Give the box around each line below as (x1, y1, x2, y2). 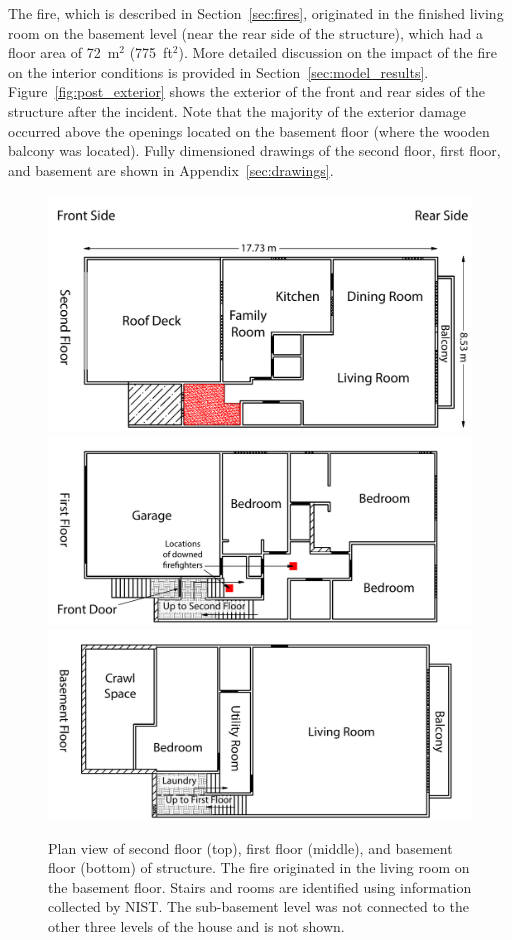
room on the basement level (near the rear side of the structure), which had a (8, 22, 483, 43)
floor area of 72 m (8, 42, 120, 63)
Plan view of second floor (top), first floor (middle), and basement (48, 837, 453, 858)
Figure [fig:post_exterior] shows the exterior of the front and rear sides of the (8, 81, 485, 102)
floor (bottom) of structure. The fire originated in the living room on (48, 857, 470, 878)
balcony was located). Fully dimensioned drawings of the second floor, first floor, (8, 140, 501, 161)
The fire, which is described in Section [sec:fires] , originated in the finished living (8, 3, 504, 23)
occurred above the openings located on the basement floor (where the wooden (8, 120, 490, 141)
